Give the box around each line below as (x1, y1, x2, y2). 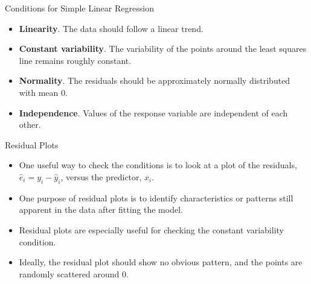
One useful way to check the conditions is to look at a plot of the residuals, (19, 159, 297, 171)
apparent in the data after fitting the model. (19, 203, 183, 216)
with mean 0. (19, 86, 68, 98)
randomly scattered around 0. (19, 267, 129, 280)
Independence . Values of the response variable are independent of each (19, 106, 288, 119)
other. (19, 118, 41, 131)
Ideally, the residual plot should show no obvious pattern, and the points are (19, 256, 303, 268)
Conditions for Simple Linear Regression (5, 2, 154, 14)
